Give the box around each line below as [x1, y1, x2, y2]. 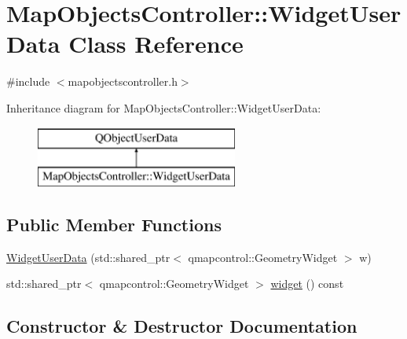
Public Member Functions [6, 212, 222, 237]
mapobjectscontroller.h [68, 73, 178, 90]
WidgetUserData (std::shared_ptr [6, 249, 170, 265]
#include [6, 73, 50, 90]
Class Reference [68, 28, 244, 60]
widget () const [270, 275, 344, 292]
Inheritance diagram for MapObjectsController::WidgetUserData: [6, 99, 321, 116]
